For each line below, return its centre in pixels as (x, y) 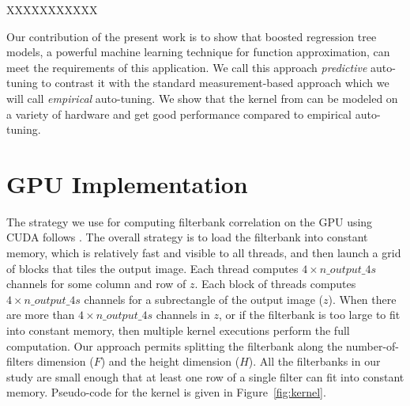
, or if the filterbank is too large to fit (309, 315)
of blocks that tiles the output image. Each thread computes (152, 268)
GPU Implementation (127, 183)
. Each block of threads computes (275, 284)
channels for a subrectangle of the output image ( (203, 299)
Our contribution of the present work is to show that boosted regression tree (192, 36)
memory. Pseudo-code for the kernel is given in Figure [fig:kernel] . (166, 392)
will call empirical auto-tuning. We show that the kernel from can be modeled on (202, 98)
